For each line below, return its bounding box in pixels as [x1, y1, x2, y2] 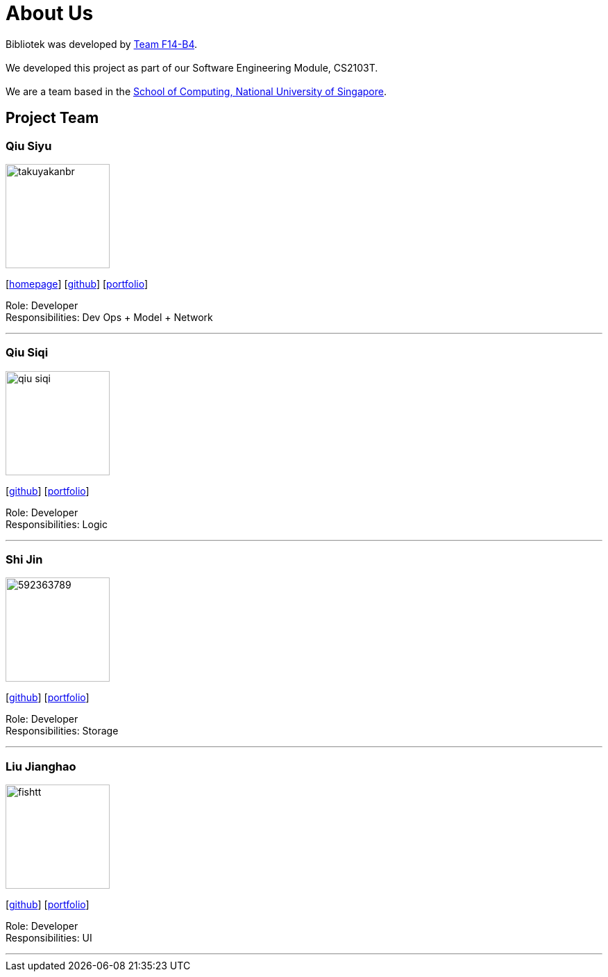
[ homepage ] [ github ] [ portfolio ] [6, 277, 149, 290]
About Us [6, 1, 94, 25]
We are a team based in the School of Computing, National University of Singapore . [6, 85, 387, 97]
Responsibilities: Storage [6, 725, 119, 737]
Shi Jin [6, 552, 43, 567]
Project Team [6, 109, 99, 127]
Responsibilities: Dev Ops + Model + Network [6, 311, 213, 323]
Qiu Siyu [6, 138, 52, 153]
